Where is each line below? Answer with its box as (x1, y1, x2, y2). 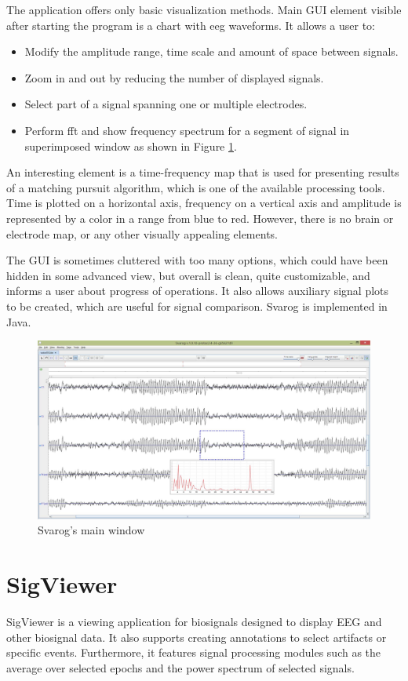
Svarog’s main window (38, 522, 145, 538)
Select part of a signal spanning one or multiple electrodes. (24, 96, 308, 112)
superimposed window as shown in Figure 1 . (24, 137, 237, 154)
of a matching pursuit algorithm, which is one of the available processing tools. (6, 179, 385, 195)
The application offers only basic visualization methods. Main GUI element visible (6, 2, 402, 17)
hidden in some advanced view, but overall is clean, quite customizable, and (6, 267, 370, 283)
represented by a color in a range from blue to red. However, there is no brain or (6, 209, 394, 226)
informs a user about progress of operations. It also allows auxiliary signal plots (6, 282, 389, 299)
